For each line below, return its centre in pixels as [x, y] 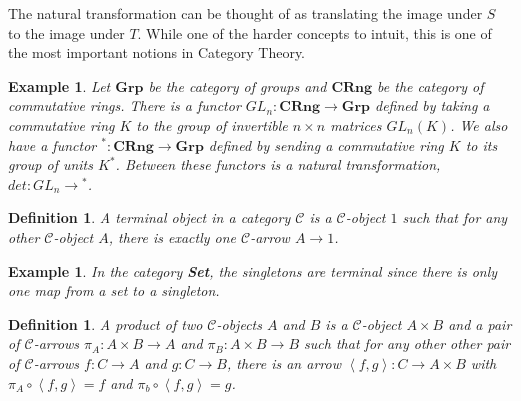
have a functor [52, 144]
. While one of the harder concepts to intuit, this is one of [314, 32]
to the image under [66, 32]
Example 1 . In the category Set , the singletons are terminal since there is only [253, 270]
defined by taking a [432, 105]
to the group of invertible [212, 124]
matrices [356, 124]
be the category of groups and [237, 85]
